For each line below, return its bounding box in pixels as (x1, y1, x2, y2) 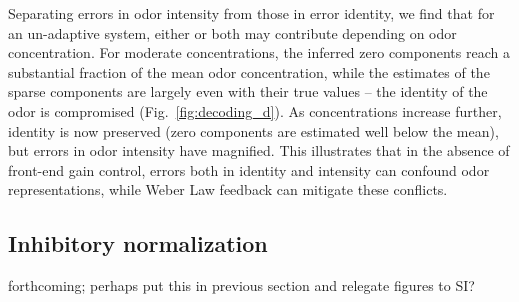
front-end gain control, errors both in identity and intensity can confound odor (8, 159, 490, 180)
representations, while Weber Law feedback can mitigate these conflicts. (8, 179, 448, 200)
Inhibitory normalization (8, 228, 268, 259)
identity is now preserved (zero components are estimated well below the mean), (8, 120, 499, 141)
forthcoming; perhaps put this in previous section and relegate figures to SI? (8, 275, 475, 296)
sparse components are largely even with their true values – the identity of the (8, 81, 488, 102)
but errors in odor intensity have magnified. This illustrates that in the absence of (8, 140, 510, 161)
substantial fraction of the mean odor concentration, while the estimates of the (8, 61, 490, 82)
